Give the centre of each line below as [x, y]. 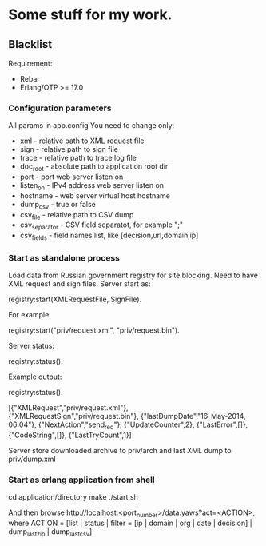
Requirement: [30, 63]
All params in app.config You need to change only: [91, 126]
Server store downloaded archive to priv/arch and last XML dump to [120, 451]
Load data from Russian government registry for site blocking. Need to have [133, 275]
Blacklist [30, 44]
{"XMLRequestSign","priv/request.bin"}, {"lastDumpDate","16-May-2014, [127, 416]
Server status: [31, 346]
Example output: [35, 377]
